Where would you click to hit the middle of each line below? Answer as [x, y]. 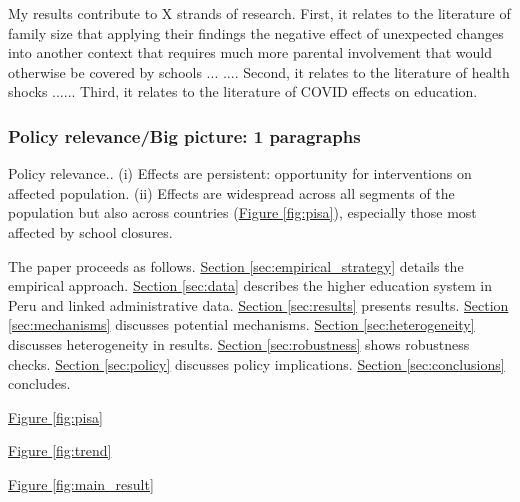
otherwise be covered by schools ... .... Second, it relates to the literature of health [259, 71]
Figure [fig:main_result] [81, 483]
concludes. [39, 383]
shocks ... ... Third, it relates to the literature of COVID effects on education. [243, 91]
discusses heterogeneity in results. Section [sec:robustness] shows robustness [239, 343]
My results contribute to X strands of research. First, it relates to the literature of [259, 13]
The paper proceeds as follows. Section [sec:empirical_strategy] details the [236, 265]
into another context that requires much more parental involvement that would [250, 52]
